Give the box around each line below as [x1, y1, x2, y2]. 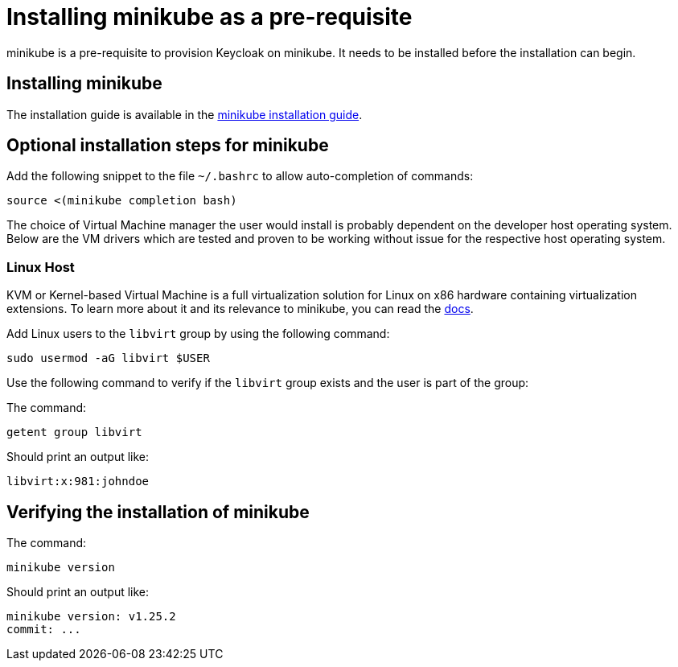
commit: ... [6, 623, 81, 636]
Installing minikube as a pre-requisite [6, 3, 413, 31]
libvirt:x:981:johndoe [6, 475, 150, 488]
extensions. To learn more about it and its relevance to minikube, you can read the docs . [6, 302, 474, 316]
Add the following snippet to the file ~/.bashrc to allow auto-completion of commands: [6, 169, 474, 183]
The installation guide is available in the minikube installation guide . [6, 107, 363, 121]
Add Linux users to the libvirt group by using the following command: [6, 327, 390, 341]
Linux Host [6, 258, 75, 275]
